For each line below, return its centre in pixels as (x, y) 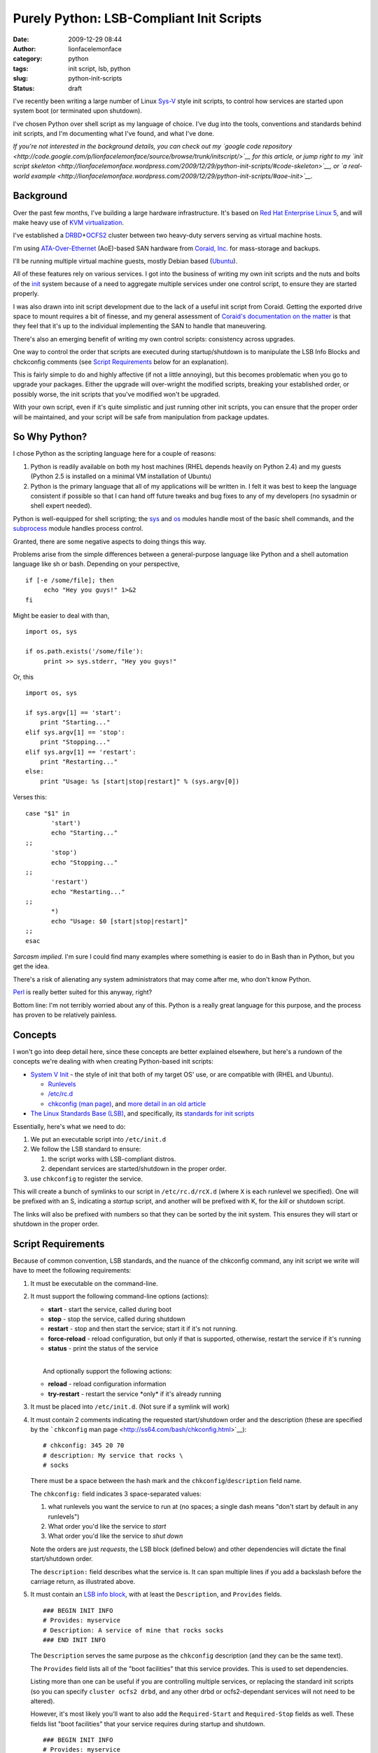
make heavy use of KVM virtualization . (68, 222)
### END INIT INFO (75, 1640)
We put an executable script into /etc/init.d (98, 1139)
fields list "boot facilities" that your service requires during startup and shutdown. (148, 1724)
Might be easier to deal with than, (61, 615)
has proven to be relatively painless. (65, 1015)
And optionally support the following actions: (107, 1371)
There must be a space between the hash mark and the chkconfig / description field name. (166, 1481)
